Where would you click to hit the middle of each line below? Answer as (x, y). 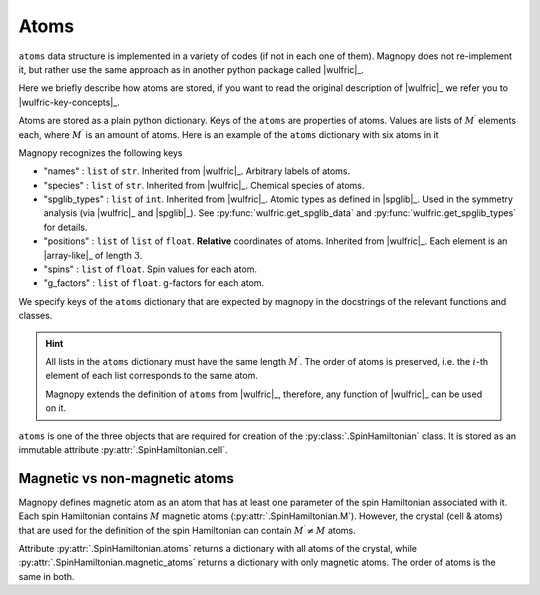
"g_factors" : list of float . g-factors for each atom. (154, 283)
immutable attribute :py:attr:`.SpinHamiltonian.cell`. (123, 449)
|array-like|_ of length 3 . (93, 255)
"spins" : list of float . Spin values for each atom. (150, 269)
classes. (35, 316)
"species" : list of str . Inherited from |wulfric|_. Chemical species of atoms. (204, 185)
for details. (65, 227)
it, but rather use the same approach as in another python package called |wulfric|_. (191, 69)
